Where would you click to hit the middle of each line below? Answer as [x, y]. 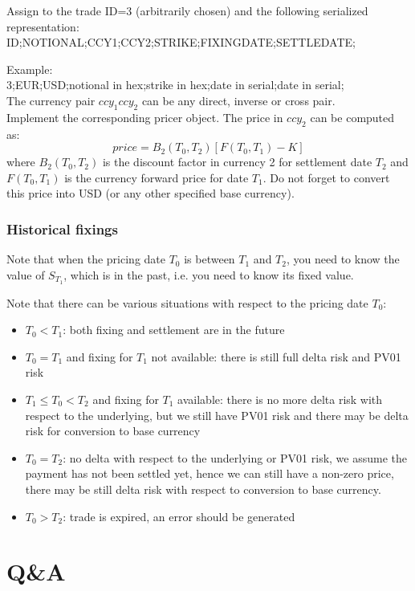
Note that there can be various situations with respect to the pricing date [187, 302]
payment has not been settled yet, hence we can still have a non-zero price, [210, 473]
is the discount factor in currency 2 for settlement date [237, 162]
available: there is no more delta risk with [280, 399]
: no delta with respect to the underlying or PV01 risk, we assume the [235, 457]
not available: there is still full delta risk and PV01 [276, 356]
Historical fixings [62, 228]
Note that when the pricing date [86, 259]
